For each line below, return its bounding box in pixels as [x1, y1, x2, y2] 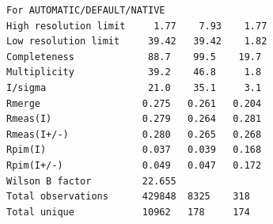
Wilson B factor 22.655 [6, 175, 176, 187]
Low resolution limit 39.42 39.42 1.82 [6, 36, 267, 47]
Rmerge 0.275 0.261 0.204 [6, 97, 262, 109]
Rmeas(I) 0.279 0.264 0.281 [6, 113, 262, 125]
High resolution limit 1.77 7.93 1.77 [6, 20, 267, 32]
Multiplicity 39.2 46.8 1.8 [6, 66, 262, 78]
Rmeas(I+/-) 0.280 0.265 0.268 [6, 128, 262, 140]
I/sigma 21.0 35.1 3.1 [6, 82, 262, 93]
